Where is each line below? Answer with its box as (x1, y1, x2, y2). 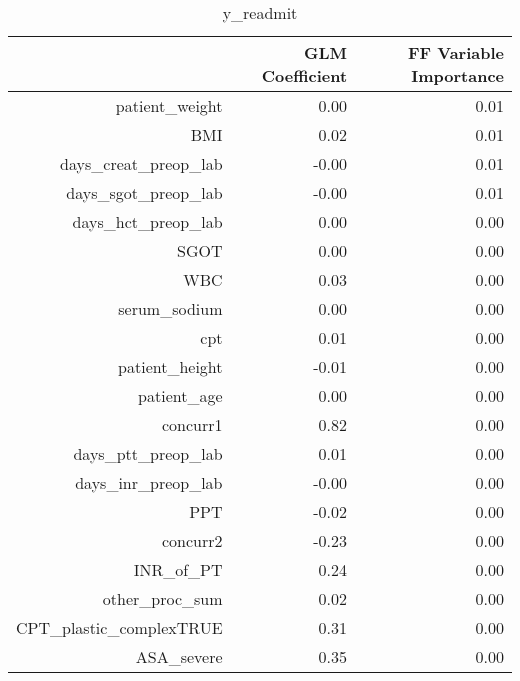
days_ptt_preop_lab (73, 442, 223, 465)
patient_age (138, 384, 223, 407)
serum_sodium (118, 297, 223, 320)
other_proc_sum (102, 587, 223, 610)
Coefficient (261, 64, 348, 87)
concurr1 (161, 413, 223, 436)
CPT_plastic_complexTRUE (16, 616, 223, 639)
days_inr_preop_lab (75, 471, 223, 494)
